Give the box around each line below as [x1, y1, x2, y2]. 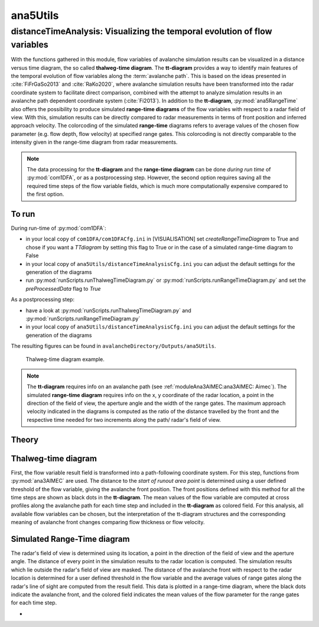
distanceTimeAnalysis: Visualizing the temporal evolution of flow [11, 26, 272, 37]
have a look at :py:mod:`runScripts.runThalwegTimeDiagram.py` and [25, 307, 191, 314]
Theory [11, 434, 39, 444]
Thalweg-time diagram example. [25, 356, 105, 363]
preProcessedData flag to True [25, 285, 101, 292]
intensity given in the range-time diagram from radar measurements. [11, 139, 178, 146]
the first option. [27, 191, 64, 198]
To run [11, 209, 35, 219]
